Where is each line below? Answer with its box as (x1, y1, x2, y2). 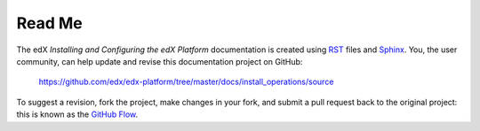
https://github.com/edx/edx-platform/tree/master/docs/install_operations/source (38, 76, 334, 88)
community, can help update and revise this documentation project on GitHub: (16, 56, 303, 66)
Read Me (16, 13, 84, 33)
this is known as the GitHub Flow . (16, 109, 139, 119)
